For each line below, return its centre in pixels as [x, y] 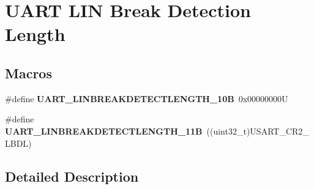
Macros [28, 72]
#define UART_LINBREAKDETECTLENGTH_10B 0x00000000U [147, 98]
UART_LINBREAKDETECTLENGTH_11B [104, 131]
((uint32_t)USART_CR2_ [258, 131]
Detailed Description [72, 176]
